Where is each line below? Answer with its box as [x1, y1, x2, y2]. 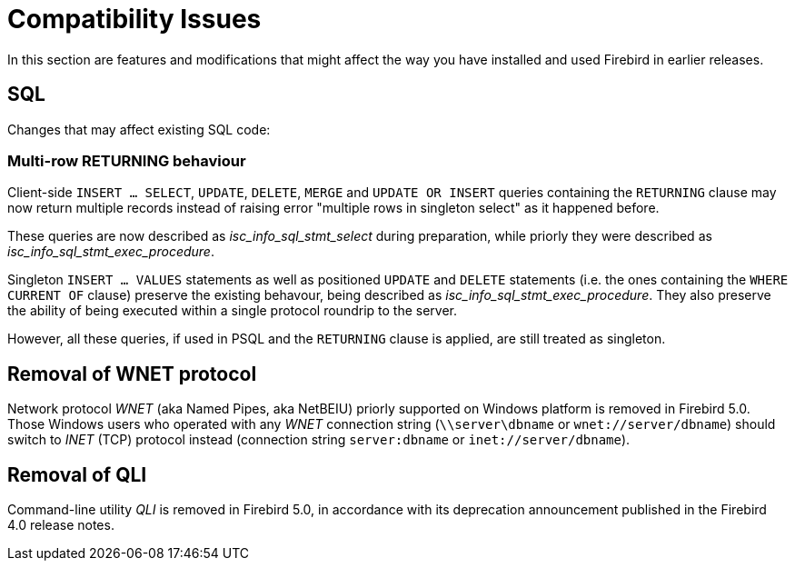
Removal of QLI [7, 463, 147, 486]
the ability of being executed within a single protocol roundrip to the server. [7, 303, 458, 319]
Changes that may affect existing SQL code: [7, 121, 271, 137]
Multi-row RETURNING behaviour [7, 151, 246, 170]
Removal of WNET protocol [7, 362, 257, 385]
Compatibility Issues [7, 4, 262, 35]
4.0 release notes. [7, 517, 114, 533]
